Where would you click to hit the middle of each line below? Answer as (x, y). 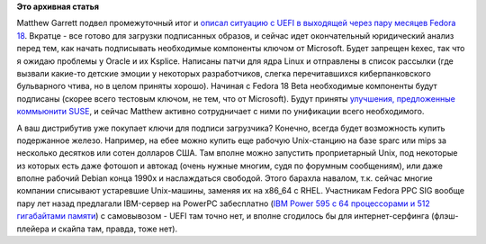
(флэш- (445, 216)
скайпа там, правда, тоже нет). (118, 229)
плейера (33, 229)
